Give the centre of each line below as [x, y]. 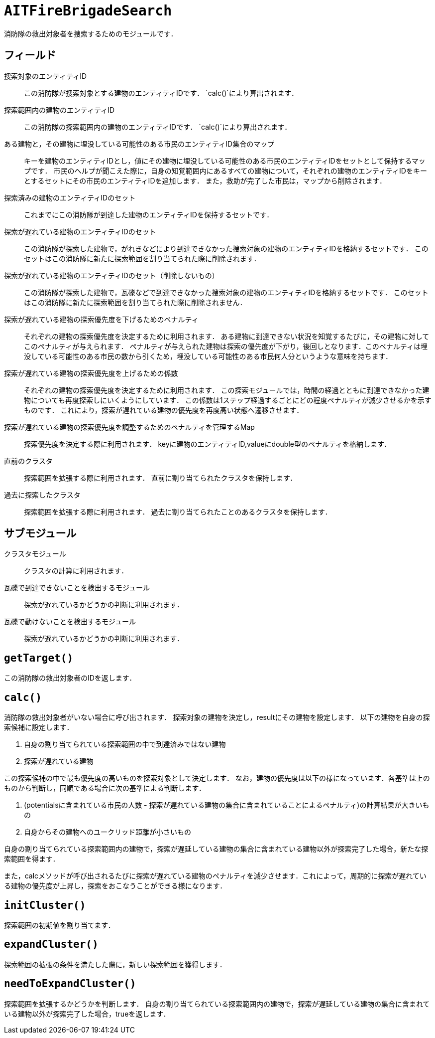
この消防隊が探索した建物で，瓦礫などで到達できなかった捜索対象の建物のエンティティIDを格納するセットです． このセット [226, 292]
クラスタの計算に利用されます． [76, 571]
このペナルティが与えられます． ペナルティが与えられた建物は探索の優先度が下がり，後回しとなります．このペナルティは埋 [226, 346]
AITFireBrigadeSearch [88, 11]
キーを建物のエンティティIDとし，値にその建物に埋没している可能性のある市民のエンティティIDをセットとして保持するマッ [225, 161]
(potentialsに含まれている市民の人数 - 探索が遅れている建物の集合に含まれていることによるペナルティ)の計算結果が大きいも [227, 805]
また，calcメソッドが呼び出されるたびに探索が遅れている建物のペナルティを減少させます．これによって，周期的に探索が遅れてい [215, 876]
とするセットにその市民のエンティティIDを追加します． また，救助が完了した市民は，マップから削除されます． [205, 180]
